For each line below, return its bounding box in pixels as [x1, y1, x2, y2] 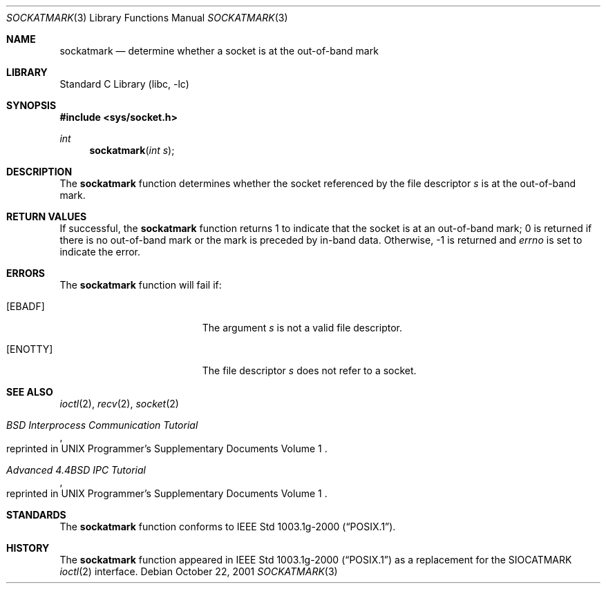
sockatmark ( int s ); [89, 144, 175, 156]
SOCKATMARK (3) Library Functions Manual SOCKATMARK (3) [6, 12, 288, 23]
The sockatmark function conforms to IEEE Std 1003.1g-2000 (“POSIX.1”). [59, 521, 396, 532]
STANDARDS [6, 509, 66, 521]
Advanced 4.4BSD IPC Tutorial [6, 464, 146, 476]
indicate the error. [59, 246, 141, 258]
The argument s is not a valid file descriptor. [202, 322, 403, 334]
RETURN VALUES [6, 211, 87, 222]
